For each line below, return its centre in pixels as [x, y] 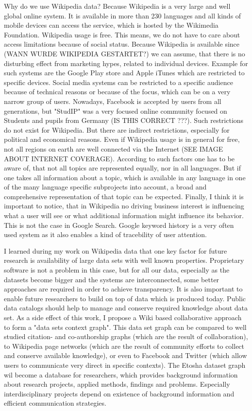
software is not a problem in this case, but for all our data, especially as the [117, 270]
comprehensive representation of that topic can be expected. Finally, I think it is [124, 196]
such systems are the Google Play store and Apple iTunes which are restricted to [124, 73]
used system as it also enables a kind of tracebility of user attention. [105, 234]
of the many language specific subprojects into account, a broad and [105, 187]
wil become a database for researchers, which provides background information [121, 374]
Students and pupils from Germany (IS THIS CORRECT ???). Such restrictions [124, 120]
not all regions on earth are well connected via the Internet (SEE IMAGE [114, 148]
